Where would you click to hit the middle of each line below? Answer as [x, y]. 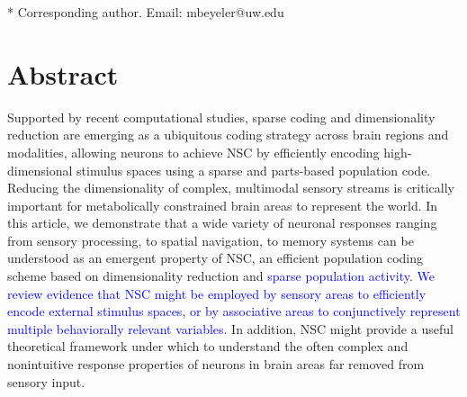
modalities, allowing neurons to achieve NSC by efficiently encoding [193, 152]
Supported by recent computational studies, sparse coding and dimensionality [221, 117]
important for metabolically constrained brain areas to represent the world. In [223, 205]
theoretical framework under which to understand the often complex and [208, 346]
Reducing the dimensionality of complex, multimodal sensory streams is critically [231, 188]
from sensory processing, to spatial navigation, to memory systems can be [211, 240]
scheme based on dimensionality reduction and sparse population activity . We [221, 276]
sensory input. [46, 381]
